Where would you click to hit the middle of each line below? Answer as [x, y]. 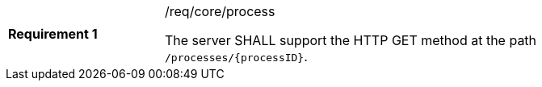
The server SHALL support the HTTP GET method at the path [351, 40]
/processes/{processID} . [236, 56]
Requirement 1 [53, 34]
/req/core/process [220, 11]
